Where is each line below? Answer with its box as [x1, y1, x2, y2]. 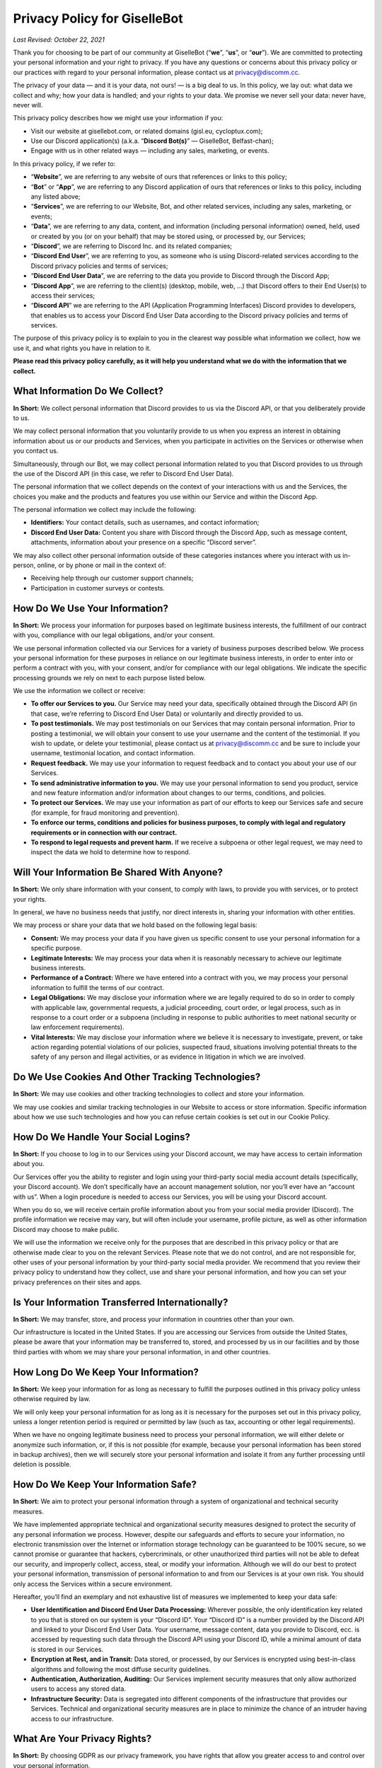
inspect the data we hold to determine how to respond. [30, 848, 191, 856]
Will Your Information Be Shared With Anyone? [13, 866, 223, 878]
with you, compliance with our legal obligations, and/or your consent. [13, 631, 215, 639]
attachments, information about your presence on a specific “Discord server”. [30, 538, 257, 547]
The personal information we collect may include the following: [13, 506, 197, 514]
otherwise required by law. [13, 1395, 91, 1403]
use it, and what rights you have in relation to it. [13, 344, 151, 352]
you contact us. [13, 446, 59, 455]
